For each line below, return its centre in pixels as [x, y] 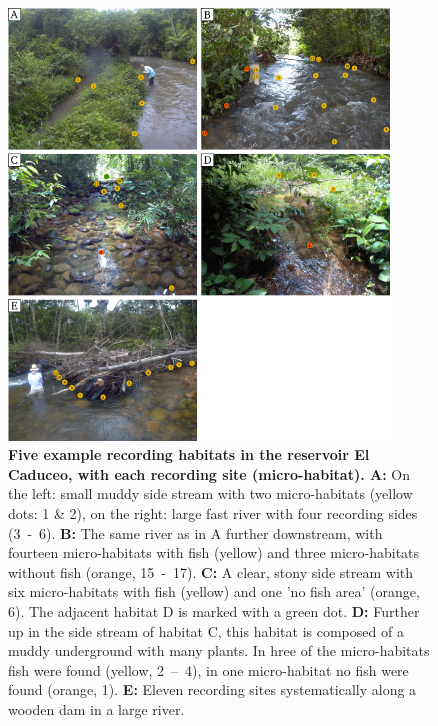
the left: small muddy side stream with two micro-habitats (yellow [210, 493]
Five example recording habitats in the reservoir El [189, 454]
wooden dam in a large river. [96, 708]
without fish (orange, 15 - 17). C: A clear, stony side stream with [211, 571]
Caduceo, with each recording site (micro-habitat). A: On [209, 473]
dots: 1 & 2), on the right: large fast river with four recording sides [213, 513]
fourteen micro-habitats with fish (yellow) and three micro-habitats [214, 552]
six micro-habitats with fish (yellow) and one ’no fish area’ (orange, [214, 591]
